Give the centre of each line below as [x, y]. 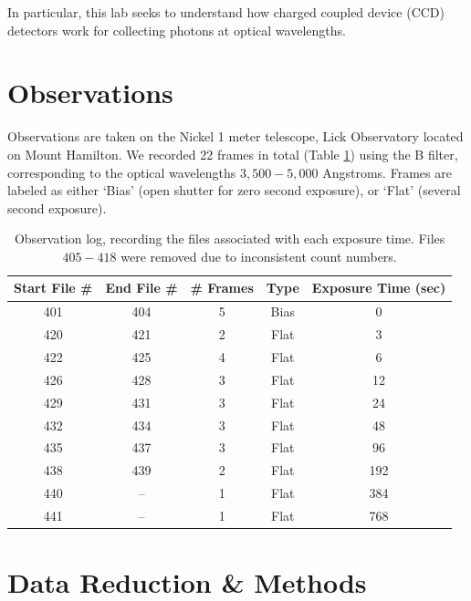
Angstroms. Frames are [387, 172]
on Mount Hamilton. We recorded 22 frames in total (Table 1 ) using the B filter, [233, 154]
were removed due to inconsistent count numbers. [259, 256]
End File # [141, 288]
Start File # [53, 288]
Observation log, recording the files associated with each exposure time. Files [230, 238]
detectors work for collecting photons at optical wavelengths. [177, 30]
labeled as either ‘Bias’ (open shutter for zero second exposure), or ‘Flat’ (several [234, 190]
